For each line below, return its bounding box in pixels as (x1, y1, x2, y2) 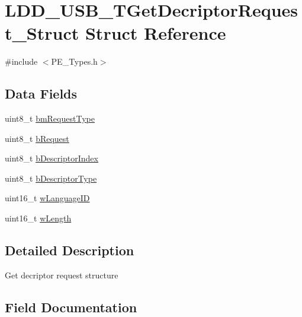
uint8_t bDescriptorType (5, 172, 97, 184)
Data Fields (5, 84, 78, 103)
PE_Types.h (51, 55, 98, 68)
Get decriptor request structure (5, 268, 118, 281)
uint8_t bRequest (5, 132, 69, 144)
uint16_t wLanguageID (5, 192, 90, 204)
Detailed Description (5, 241, 134, 259)
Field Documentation (5, 297, 137, 316)
